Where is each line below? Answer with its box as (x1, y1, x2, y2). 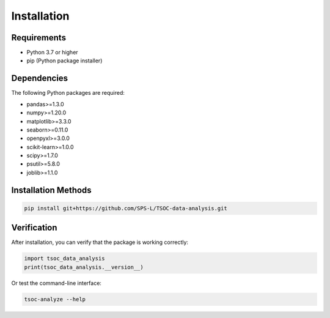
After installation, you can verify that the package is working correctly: (11, 239, 189, 246)
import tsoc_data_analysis (24, 255, 105, 262)
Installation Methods (11, 185, 92, 195)
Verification (11, 223, 57, 233)
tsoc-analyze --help (24, 295, 86, 303)
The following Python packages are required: (11, 89, 125, 97)
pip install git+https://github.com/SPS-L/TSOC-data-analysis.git (24, 205, 227, 212)
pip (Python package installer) (26, 57, 103, 64)
